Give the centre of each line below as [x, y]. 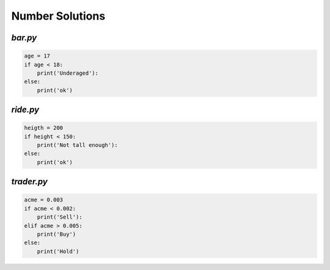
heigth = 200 [44, 128]
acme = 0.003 [44, 200]
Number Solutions [58, 16]
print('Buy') [57, 234]
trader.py [30, 182]
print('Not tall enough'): [78, 145]
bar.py [24, 38]
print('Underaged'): [68, 73]
